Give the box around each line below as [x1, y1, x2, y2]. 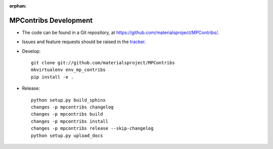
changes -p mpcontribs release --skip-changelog [31, 126, 154, 131]
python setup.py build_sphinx [31, 97, 106, 103]
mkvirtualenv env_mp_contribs [31, 67, 106, 73]
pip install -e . [31, 74, 74, 80]
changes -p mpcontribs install [31, 118, 109, 124]
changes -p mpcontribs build [31, 111, 103, 117]
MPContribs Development [9, 16, 93, 25]
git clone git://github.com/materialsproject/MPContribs [31, 60, 175, 66]
